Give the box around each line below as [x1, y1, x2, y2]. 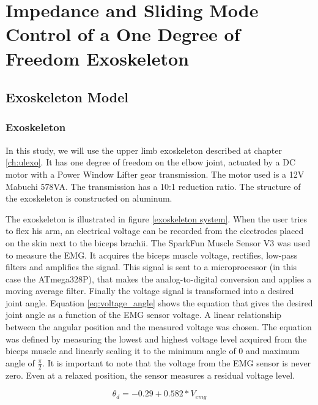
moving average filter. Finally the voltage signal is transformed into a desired [6, 284, 294, 297]
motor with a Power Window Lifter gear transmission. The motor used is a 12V [6, 167, 305, 180]
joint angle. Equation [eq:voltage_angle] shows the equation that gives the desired [6, 296, 313, 309]
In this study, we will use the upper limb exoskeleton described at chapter [6, 143, 282, 156]
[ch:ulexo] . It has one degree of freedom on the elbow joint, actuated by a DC [6, 156, 296, 168]
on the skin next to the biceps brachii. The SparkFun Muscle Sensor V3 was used [6, 236, 311, 249]
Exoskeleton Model [6, 88, 128, 107]
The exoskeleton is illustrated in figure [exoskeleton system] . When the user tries [6, 212, 308, 225]
